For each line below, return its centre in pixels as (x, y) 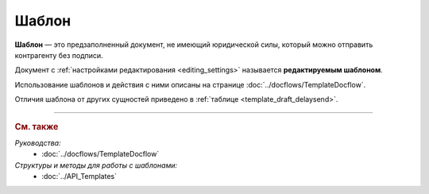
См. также (37, 126)
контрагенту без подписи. (59, 55)
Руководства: (38, 142)
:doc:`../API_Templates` (79, 176)
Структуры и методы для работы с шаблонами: (96, 165)
